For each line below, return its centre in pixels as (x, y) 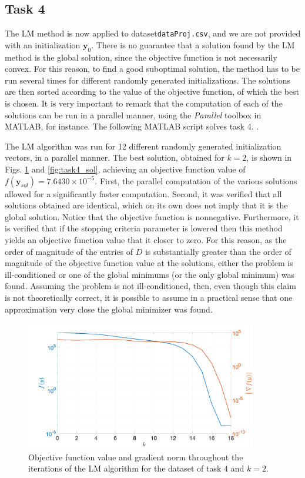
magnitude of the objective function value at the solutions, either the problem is (149, 263)
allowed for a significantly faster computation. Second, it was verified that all (143, 193)
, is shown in (269, 157)
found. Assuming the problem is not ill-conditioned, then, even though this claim (150, 286)
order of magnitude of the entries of (69, 251)
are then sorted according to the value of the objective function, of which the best (152, 92)
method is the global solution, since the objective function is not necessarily (141, 57)
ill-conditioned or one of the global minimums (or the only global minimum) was (150, 274)
